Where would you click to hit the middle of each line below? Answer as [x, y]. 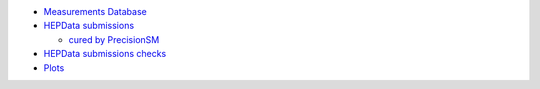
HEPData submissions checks [105, 54]
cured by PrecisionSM [114, 39]
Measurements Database [95, 11]
